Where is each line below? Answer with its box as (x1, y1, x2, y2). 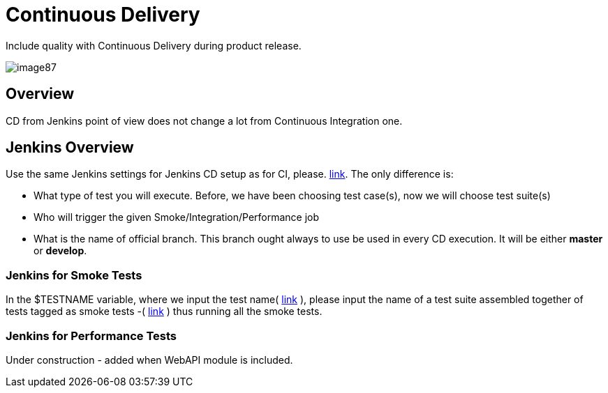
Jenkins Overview (6, 139, 134, 157)
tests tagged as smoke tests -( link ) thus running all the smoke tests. (6, 305, 322, 318)
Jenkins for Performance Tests (6, 328, 177, 343)
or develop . (34, 245, 87, 257)
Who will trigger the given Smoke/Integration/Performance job (34, 211, 320, 224)
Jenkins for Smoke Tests (6, 268, 142, 282)
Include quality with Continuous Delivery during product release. (6, 39, 302, 52)
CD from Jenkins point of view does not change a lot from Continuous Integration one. (6, 114, 403, 127)
